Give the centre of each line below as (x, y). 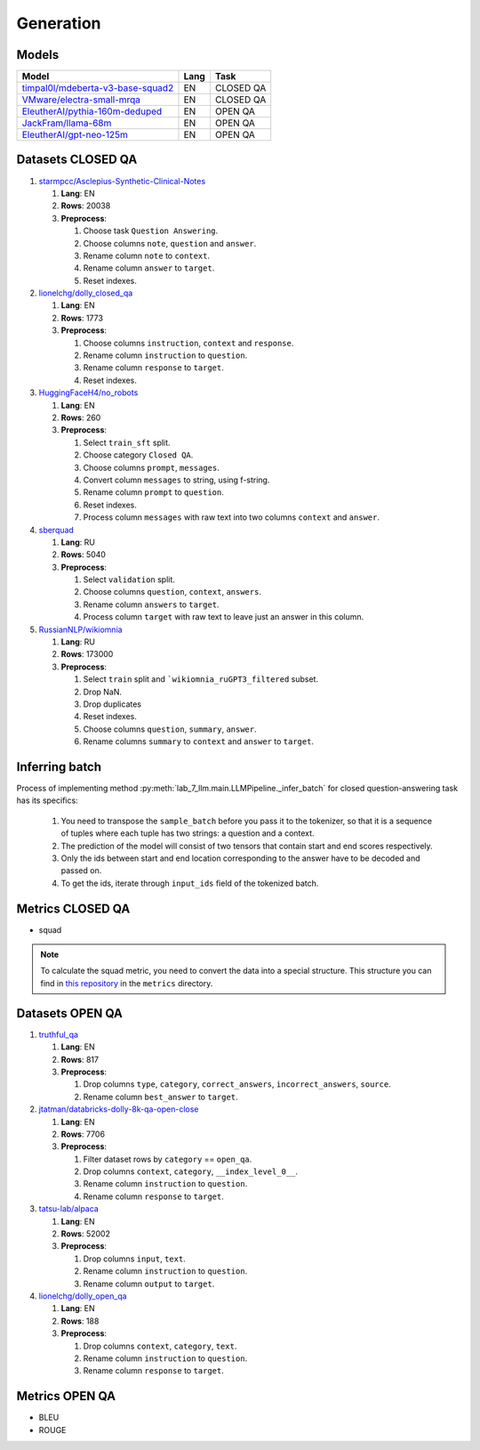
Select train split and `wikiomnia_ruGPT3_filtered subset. (201, 679)
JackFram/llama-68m (67, 123)
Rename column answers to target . (151, 604)
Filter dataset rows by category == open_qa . (168, 1159)
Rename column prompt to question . (153, 492)
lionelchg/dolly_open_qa (83, 1296)
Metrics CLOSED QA (73, 908)
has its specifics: (48, 800)
